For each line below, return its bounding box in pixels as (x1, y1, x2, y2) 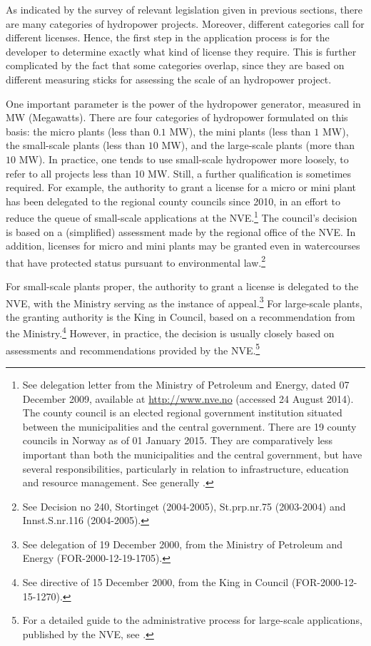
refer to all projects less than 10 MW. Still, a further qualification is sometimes (6, 165, 352, 180)
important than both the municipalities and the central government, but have (22, 446, 362, 461)
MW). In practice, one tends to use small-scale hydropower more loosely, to (19, 151, 349, 166)
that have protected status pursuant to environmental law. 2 (6, 252, 265, 270)
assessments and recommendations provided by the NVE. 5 (6, 340, 260, 357)
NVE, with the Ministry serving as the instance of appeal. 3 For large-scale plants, (6, 293, 362, 310)
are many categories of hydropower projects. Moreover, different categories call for (6, 16, 365, 31)
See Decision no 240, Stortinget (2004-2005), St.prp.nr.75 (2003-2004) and (22, 498, 346, 513)
